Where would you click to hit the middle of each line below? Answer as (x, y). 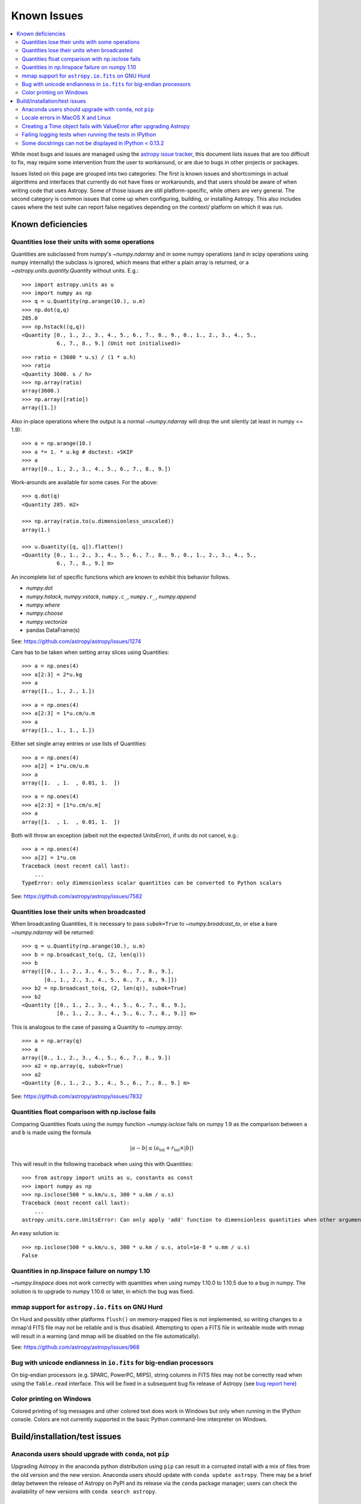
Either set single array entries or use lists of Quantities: (79, 744)
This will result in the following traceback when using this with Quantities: (102, 1163)
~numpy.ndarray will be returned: (53, 932)
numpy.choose (45, 613)
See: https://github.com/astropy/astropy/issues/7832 (77, 1096)
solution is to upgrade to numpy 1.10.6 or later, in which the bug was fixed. (103, 1291)
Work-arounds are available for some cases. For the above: (85, 482)
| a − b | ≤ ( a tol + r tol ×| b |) (162, 1149)
